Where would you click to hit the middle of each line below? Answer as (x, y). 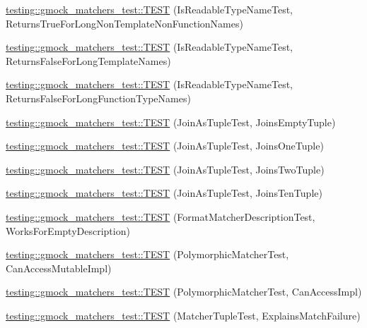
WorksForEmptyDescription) (68, 230)
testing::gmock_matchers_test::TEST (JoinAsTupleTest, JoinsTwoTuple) (165, 169)
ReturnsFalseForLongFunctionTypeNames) (98, 98)
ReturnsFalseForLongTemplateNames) (88, 60)
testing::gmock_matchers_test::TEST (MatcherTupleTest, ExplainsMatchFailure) (183, 315)
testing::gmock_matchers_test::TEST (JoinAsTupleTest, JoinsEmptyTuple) (171, 122)
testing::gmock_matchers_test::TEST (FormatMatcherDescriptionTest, (161, 216)
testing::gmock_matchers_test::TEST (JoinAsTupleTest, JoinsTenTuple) (164, 193)
